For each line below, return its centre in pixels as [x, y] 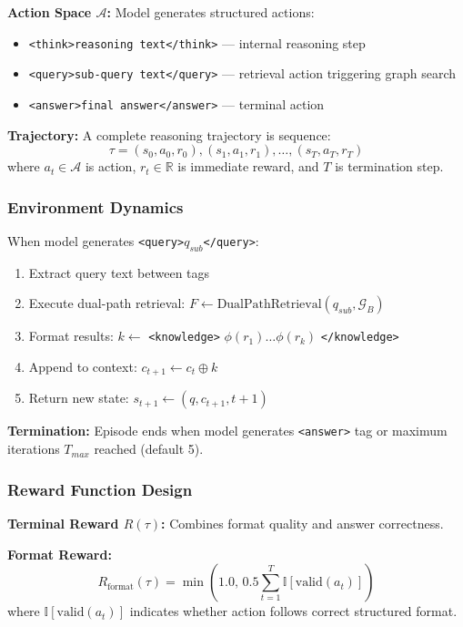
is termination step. [389, 166]
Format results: [71, 336]
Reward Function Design [100, 489]
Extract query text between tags [119, 272]
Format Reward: [60, 554]
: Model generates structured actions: [211, 12]
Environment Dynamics [96, 206]
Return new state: [79, 398]
